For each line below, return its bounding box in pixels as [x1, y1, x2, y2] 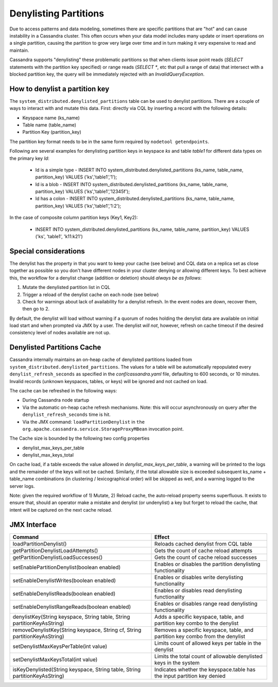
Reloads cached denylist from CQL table [154, 540, 252, 547]
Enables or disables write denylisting [154, 573, 244, 581]
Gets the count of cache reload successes [154, 553, 257, 561]
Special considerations [9, 247, 85, 256]
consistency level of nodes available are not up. [9, 330, 111, 336]
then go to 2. [22, 306, 50, 312]
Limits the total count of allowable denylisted [154, 653, 263, 660]
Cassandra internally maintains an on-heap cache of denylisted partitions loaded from [9, 356, 193, 363]
